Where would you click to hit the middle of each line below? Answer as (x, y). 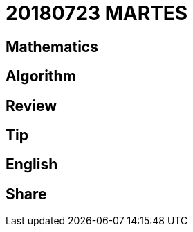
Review (31, 106)
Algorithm (41, 76)
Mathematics (52, 47)
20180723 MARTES (97, 13)
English (32, 165)
